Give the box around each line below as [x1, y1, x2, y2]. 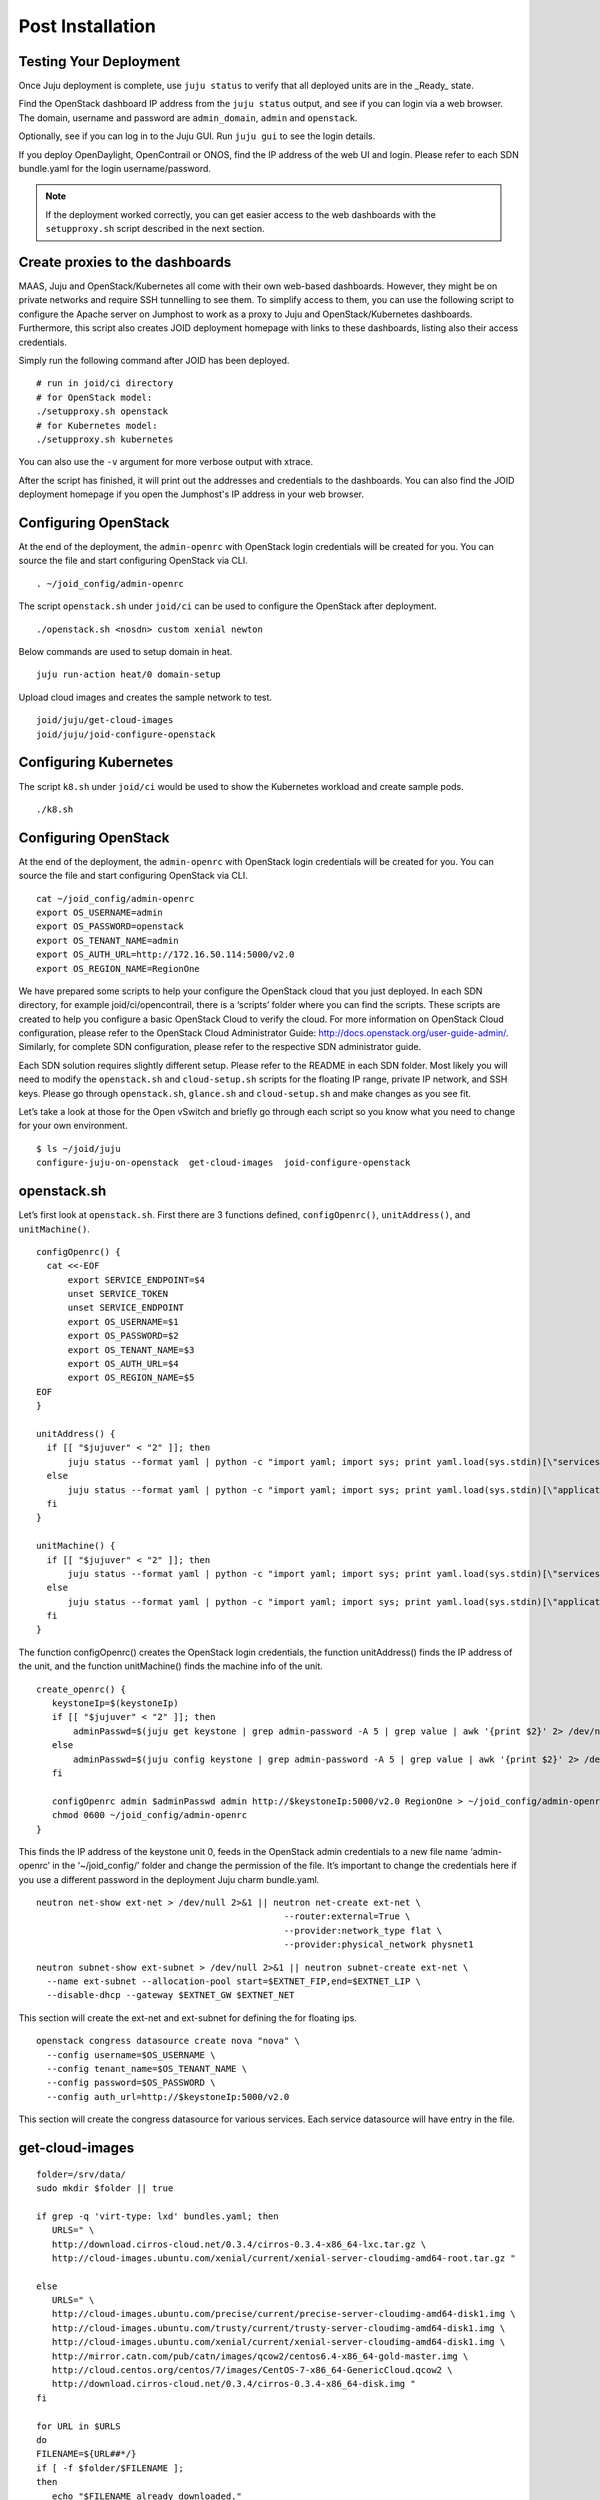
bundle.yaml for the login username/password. [18, 163, 212, 175]
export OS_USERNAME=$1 [67, 1316, 179, 1327]
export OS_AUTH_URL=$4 [67, 1358, 179, 1370]
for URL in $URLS [36, 2420, 121, 2432]
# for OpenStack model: [36, 391, 153, 403]
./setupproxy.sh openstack [36, 406, 169, 417]
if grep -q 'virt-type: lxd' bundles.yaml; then [36, 2210, 279, 2222]
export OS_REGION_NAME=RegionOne [36, 963, 200, 974]
